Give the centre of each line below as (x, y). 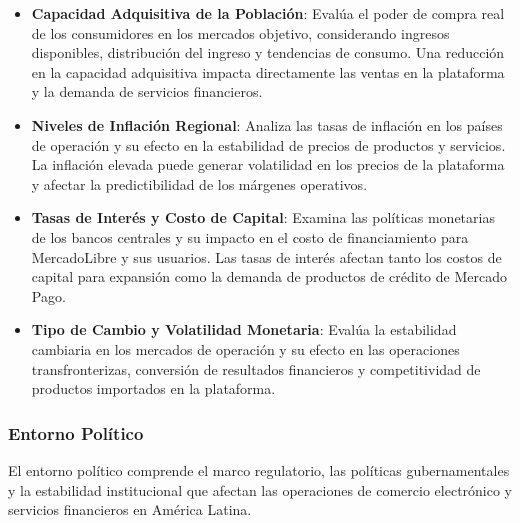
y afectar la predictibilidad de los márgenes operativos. (199, 183)
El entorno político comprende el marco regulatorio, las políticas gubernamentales (259, 469)
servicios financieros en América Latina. (130, 509)
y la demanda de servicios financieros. (147, 91)
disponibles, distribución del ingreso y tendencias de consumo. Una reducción (268, 52)
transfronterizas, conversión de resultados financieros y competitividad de (256, 368)
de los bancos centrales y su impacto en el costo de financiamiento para (250, 236)
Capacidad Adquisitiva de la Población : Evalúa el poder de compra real (268, 13)
